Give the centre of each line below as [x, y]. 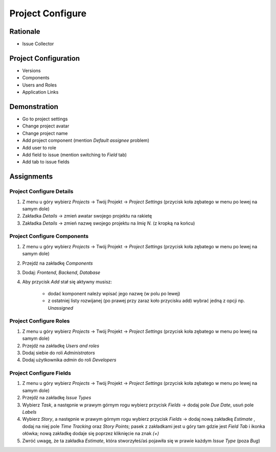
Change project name [45, 133]
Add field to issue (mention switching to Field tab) [75, 155]
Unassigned [61, 308]
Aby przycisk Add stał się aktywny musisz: [67, 282]
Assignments [31, 177]
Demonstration [34, 107]
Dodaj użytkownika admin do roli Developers [69, 360]
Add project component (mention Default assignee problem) [86, 140]
